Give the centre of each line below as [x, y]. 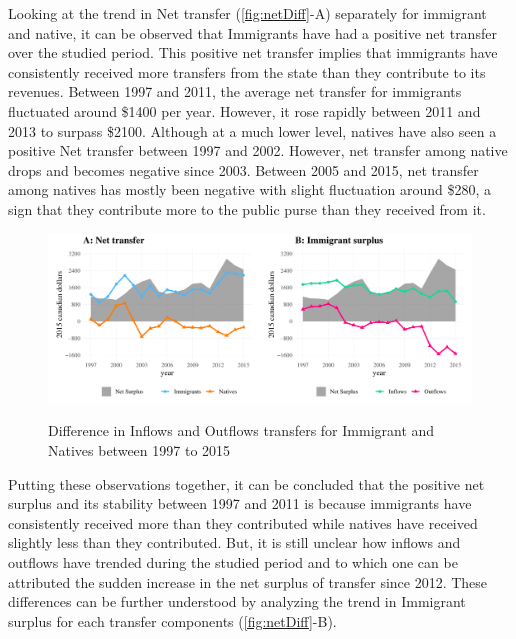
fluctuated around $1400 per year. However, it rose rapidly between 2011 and [244, 110]
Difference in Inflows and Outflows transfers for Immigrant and [241, 430]
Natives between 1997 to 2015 [139, 450]
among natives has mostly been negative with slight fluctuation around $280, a [249, 189]
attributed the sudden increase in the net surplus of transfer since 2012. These [248, 581]
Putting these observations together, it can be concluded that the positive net [246, 483]
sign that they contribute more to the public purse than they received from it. [247, 208]
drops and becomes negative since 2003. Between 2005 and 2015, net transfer [243, 169]
